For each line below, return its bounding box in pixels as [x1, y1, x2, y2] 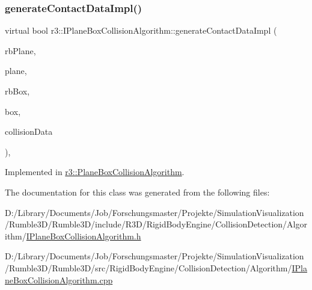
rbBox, [5, 85, 30, 97]
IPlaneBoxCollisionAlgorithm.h [26, 229, 141, 242]
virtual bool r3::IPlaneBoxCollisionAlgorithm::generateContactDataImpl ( [5, 24, 277, 37]
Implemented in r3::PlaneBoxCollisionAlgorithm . [5, 165, 185, 178]
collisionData [5, 125, 53, 138]
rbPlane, [5, 44, 36, 57]
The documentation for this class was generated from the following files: [5, 185, 270, 198]
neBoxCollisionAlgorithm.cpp [5, 273, 113, 286]
